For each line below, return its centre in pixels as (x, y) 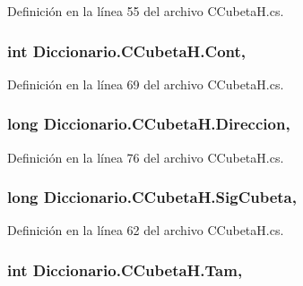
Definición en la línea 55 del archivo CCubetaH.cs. (146, 11)
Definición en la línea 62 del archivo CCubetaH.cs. (146, 230)
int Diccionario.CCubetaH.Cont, (127, 50)
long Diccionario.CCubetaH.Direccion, (149, 124)
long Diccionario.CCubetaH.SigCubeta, (152, 197)
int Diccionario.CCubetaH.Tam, (125, 269)
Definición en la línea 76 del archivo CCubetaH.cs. (146, 157)
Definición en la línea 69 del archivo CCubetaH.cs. (146, 84)
